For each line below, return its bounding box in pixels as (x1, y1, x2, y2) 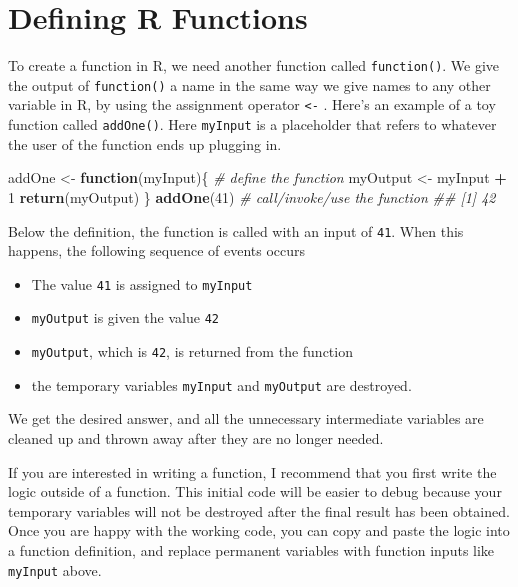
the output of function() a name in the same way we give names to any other (8, 74, 491, 95)
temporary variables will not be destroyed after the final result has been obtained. (8, 500, 510, 521)
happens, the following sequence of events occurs (8, 240, 306, 261)
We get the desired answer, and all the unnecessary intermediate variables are (8, 408, 484, 429)
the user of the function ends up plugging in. (8, 133, 282, 154)
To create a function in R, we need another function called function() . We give (8, 55, 500, 76)
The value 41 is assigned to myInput (31, 273, 253, 294)
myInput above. (8, 559, 102, 580)
